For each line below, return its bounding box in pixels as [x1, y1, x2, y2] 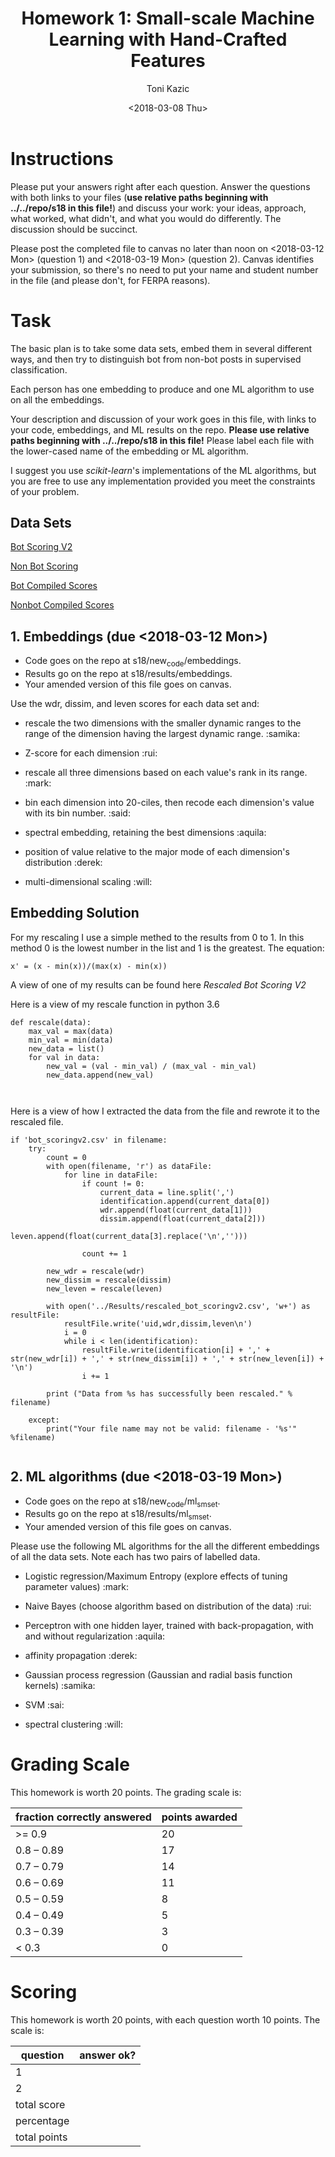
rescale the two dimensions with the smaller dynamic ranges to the [24, 717, 302, 729]
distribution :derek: [24, 857, 103, 869]
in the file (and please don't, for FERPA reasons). [10, 274, 211, 286]
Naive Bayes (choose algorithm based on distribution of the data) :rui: [24, 1600, 312, 1612]
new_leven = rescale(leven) [46, 1283, 163, 1294]
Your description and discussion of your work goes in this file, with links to [10, 413, 317, 425]
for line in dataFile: [63, 1170, 159, 1180]
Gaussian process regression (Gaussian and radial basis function [24, 1669, 293, 1681]
